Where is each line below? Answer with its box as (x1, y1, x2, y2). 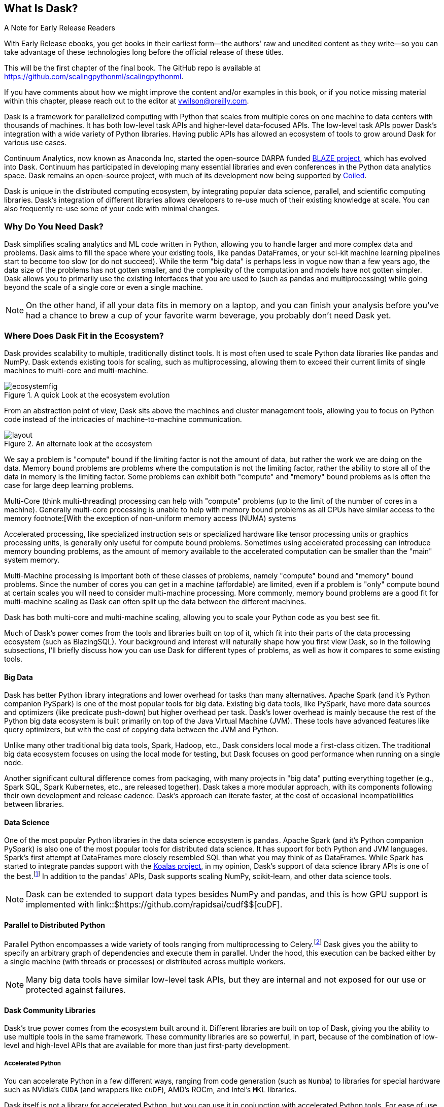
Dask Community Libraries (4, 1005, 96, 1015)
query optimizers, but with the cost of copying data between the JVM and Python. (4, 725, 279, 734)
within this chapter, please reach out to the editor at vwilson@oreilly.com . (4, 96, 249, 106)
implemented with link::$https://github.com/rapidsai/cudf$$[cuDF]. (26, 899, 283, 910)
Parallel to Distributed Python (4, 920, 105, 929)
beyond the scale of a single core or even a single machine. (4, 283, 203, 292)
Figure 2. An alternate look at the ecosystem (4, 439, 152, 448)
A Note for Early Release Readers (4, 23, 115, 32)
